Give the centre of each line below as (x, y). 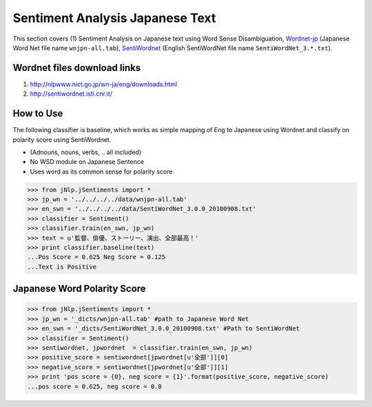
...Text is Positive (62, 267)
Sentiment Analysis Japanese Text (114, 18)
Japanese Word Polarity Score (79, 289)
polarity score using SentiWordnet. (62, 139)
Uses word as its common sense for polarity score (101, 171)
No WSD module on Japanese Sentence (87, 162)
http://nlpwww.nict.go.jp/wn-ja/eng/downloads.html (104, 84)
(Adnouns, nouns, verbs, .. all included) (85, 152)
